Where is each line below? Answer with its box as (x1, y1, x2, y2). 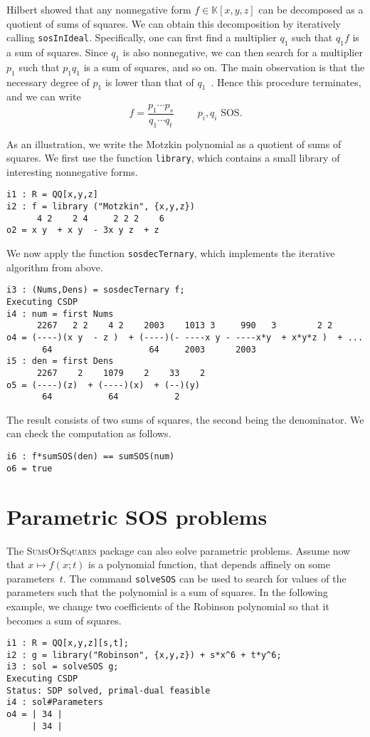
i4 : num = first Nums (6, 308, 114, 319)
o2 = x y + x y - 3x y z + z (6, 225, 159, 236)
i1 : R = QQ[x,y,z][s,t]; (6, 638, 129, 649)
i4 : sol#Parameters (6, 697, 104, 708)
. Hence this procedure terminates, (211, 74, 361, 89)
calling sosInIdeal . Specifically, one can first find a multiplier (6, 30, 277, 45)
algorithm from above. (6, 259, 103, 274)
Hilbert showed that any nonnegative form (6, 2, 191, 16)
